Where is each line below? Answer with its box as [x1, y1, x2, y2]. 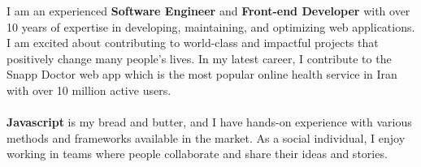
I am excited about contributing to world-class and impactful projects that [7, 34, 379, 51]
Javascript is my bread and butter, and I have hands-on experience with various [7, 113, 412, 131]
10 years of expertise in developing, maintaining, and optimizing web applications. [7, 18, 415, 35]
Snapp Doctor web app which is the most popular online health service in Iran [7, 66, 397, 83]
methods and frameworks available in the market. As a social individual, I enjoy [7, 129, 406, 146]
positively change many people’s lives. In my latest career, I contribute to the [7, 49, 392, 66]
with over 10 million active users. [7, 81, 171, 98]
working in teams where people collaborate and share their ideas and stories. [7, 145, 388, 162]
